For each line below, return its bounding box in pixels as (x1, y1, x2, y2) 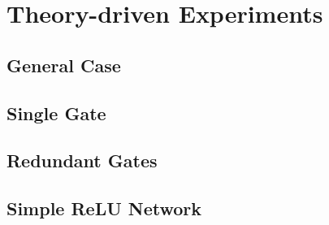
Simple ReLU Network (6, 196, 202, 221)
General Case (6, 52, 121, 77)
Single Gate (6, 100, 106, 125)
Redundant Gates (6, 148, 158, 173)
